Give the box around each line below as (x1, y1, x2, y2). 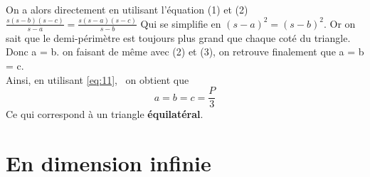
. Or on (324, 16, 356, 31)
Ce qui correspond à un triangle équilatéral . (6, 107, 203, 122)
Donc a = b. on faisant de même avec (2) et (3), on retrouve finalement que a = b (6, 44, 364, 59)
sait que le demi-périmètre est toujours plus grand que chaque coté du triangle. (6, 30, 351, 45)
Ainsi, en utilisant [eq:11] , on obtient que (6, 72, 189, 87)
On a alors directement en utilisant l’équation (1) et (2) (6, 2, 248, 16)
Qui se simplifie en (140, 16, 221, 31)
